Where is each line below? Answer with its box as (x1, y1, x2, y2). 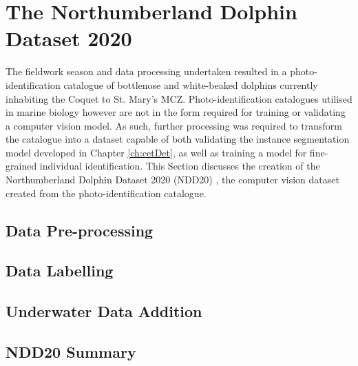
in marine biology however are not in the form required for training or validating (6, 105, 346, 119)
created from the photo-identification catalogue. (6, 185, 207, 200)
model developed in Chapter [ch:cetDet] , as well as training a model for (6, 145, 307, 159)
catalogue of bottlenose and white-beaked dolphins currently (63, 77, 318, 92)
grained (6, 159, 37, 173)
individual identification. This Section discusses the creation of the (39, 159, 320, 173)
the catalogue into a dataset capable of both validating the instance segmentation (6, 132, 350, 146)
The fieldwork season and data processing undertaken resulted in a (6, 64, 287, 79)
